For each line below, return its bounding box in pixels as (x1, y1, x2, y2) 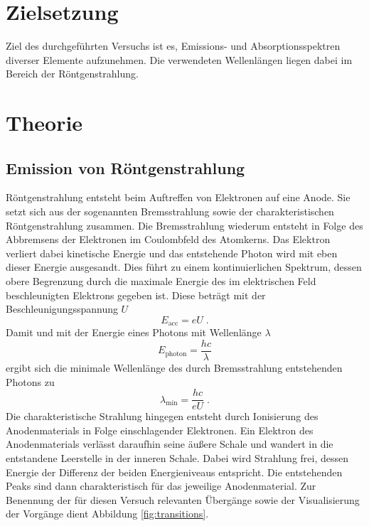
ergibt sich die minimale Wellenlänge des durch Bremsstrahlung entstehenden (6, 360, 343, 375)
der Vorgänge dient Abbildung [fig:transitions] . (6, 506, 209, 521)
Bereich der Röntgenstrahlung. (6, 66, 139, 81)
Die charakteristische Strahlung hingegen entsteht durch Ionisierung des (6, 409, 319, 424)
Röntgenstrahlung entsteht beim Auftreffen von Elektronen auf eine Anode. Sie (6, 190, 351, 205)
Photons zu (6, 374, 55, 389)
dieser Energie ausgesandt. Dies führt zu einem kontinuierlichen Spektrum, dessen (6, 259, 362, 274)
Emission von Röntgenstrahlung (6, 156, 245, 178)
